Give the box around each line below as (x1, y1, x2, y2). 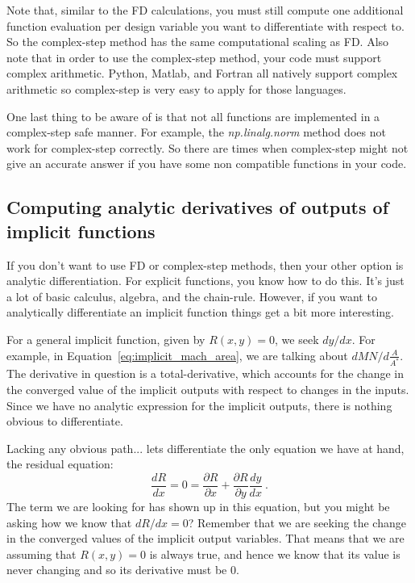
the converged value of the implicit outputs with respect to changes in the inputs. (6, 380, 409, 397)
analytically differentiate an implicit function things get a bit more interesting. (6, 304, 394, 321)
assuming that (6, 545, 77, 562)
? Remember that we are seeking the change (188, 514, 406, 531)
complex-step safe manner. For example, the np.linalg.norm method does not (6, 124, 386, 141)
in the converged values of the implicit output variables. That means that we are (6, 530, 405, 547)
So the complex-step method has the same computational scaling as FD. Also (6, 33, 389, 50)
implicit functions (6, 218, 156, 243)
